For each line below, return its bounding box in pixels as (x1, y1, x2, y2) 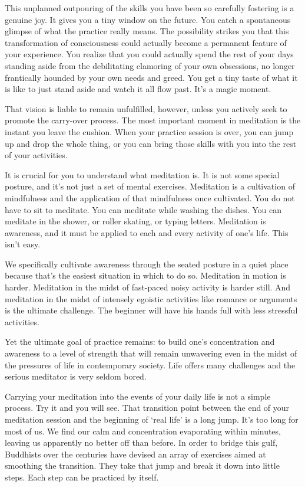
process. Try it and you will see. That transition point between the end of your (5, 401, 290, 414)
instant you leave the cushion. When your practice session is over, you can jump (5, 125, 294, 138)
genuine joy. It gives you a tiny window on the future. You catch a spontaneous (5, 13, 291, 25)
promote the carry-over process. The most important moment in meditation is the (5, 114, 301, 126)
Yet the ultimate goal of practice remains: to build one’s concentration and (5, 335, 275, 348)
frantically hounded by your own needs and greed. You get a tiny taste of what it (5, 71, 298, 83)
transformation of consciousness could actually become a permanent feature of (5, 36, 287, 48)
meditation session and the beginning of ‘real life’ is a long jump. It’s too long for (5, 413, 299, 425)
